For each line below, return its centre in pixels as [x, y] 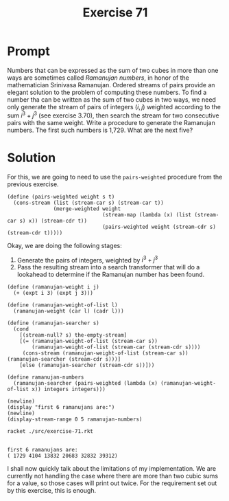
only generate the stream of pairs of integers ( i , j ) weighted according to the [114, 107]
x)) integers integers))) [69, 390]
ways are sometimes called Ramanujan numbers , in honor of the [98, 78]
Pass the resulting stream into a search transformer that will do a [108, 267]
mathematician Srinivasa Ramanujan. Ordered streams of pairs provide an [111, 85]
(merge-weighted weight [87, 209]
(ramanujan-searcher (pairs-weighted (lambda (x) [85, 383]
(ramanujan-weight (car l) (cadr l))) [69, 311]
